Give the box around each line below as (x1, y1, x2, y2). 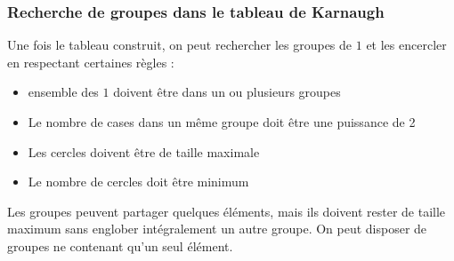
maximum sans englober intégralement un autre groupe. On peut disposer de (7, 219, 427, 238)
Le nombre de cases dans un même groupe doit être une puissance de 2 (28, 113, 416, 130)
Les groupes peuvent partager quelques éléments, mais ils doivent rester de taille (7, 202, 446, 220)
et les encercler (366, 36, 447, 54)
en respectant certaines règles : (7, 52, 174, 71)
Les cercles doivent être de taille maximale (28, 142, 260, 161)
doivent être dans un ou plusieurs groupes (113, 83, 341, 101)
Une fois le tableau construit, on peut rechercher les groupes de (7, 36, 353, 54)
